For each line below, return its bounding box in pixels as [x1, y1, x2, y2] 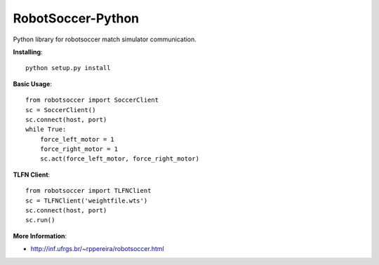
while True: [25, 125, 67, 133]
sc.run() [25, 216, 55, 224]
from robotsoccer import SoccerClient [25, 96, 159, 104]
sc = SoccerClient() [25, 106, 96, 114]
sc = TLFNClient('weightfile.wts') [25, 196, 148, 205]
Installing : [13, 48, 43, 56]
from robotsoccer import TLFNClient [25, 186, 152, 195]
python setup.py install [25, 64, 111, 72]
